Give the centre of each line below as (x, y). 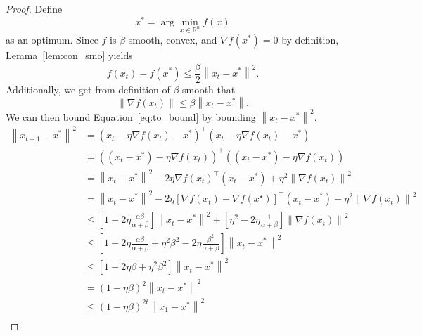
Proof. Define (34, 8)
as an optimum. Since (52, 40)
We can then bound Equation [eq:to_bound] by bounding (131, 116)
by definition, (310, 40)
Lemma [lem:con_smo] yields (69, 55)
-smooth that (207, 90)
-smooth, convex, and (171, 40)
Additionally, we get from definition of (88, 90)
